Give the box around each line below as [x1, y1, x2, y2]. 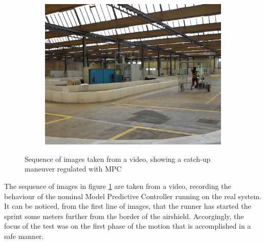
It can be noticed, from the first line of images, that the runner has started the [4, 201, 251, 211]
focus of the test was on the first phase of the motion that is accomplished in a [4, 221, 251, 231]
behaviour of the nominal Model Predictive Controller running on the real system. [4, 190, 262, 201]
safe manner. [4, 230, 44, 241]
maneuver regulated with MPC [25, 163, 122, 174]
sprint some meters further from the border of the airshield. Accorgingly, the [4, 210, 244, 221]
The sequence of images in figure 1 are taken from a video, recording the [4, 180, 231, 191]
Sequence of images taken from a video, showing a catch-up [25, 153, 211, 164]
